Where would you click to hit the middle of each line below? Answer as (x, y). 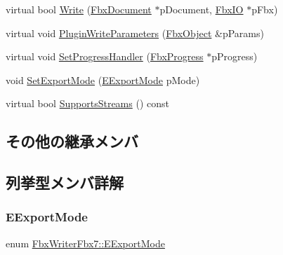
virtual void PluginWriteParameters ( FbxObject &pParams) (135, 33)
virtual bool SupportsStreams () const (87, 103)
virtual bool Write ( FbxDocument (79, 9)
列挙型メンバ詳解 (65, 182)
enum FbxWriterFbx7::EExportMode (85, 243)
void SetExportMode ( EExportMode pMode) (103, 80)
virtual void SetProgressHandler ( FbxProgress (105, 56)
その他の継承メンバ (72, 141)
